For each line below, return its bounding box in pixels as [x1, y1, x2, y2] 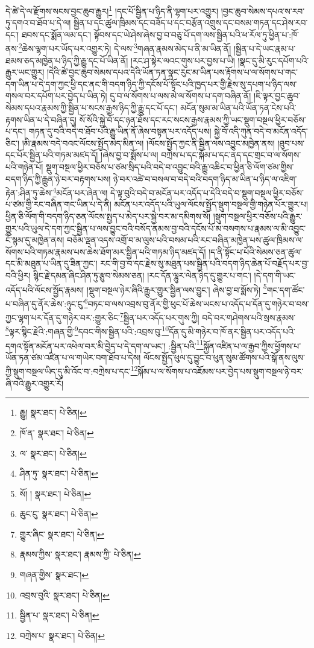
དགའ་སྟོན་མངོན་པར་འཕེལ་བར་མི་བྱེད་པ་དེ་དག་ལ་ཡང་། [5, 339, 166, 352]
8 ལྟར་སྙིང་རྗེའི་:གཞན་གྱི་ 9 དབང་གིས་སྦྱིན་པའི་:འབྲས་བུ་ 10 [5, 323, 169, 338]
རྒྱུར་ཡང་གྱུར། [5, 66, 45, 78]
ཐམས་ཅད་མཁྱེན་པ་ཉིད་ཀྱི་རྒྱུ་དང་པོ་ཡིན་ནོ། [5, 54, 128, 66]
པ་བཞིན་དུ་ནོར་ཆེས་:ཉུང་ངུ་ [5, 297, 84, 310]
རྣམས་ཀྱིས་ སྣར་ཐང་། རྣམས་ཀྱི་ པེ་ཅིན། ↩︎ [19, 548, 141, 561]
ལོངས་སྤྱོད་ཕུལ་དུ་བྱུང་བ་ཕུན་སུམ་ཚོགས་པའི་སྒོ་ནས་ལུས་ [143, 351, 305, 363]
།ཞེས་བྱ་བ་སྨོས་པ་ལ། [101, 148, 159, 161]
